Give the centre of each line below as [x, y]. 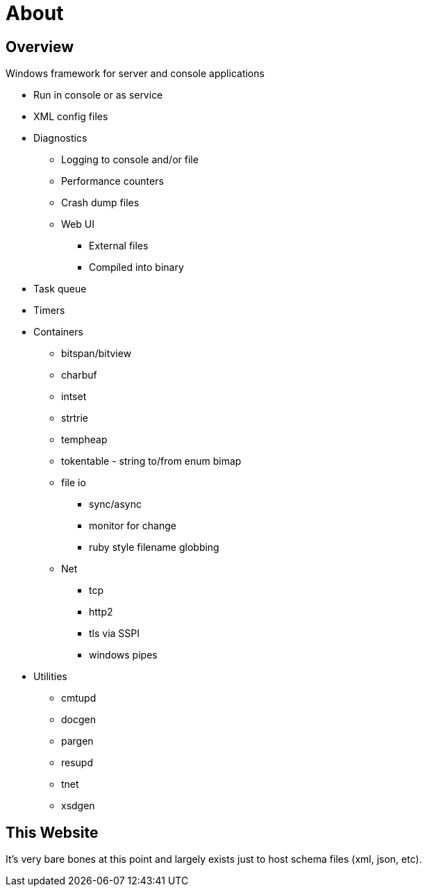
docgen [78, 720]
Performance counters [112, 181]
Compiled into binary [136, 267]
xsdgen [78, 806]
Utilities [50, 677]
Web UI [78, 224]
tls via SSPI [115, 634]
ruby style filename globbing [154, 547]
